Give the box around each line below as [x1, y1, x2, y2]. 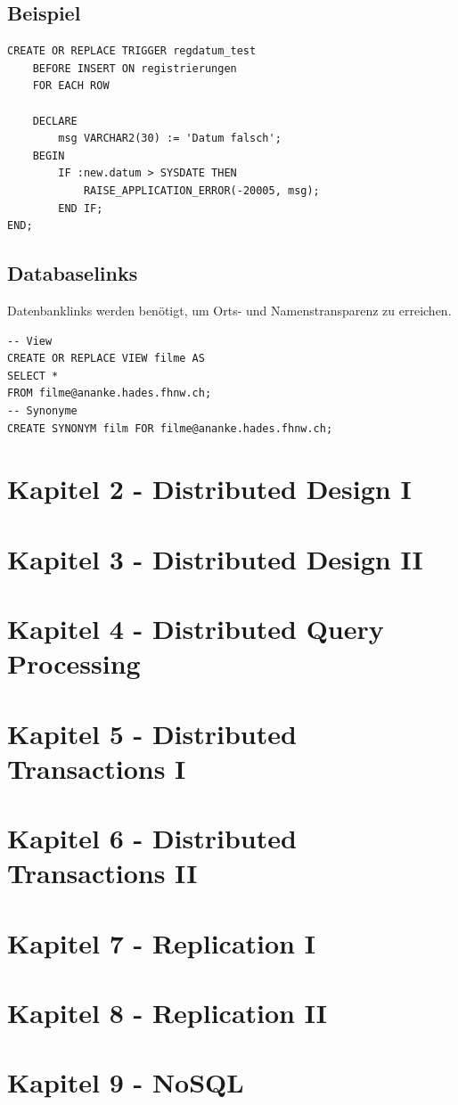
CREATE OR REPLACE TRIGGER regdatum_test [7, 45, 257, 58]
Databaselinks [7, 259, 138, 287]
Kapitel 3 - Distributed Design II [7, 540, 423, 577]
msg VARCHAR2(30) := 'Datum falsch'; [58, 132, 282, 145]
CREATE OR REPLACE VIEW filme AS [7, 352, 205, 365]
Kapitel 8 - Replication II [7, 994, 328, 1031]
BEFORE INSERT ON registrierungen [32, 61, 237, 75]
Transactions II [7, 855, 198, 891]
